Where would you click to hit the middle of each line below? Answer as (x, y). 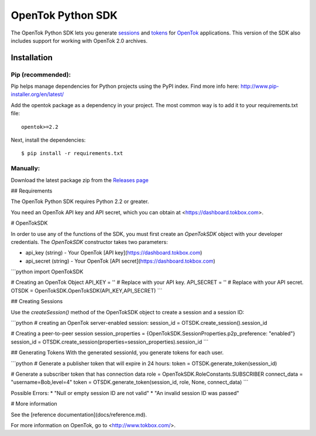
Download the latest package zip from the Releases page (80, 180)
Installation (32, 58)
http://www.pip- (260, 86)
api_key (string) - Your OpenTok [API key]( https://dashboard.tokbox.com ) (114, 253)
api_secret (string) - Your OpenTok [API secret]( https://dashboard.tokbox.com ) (121, 261)
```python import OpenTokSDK (47, 272)
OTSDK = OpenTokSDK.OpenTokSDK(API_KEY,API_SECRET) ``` (87, 290)
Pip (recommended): (41, 74)
